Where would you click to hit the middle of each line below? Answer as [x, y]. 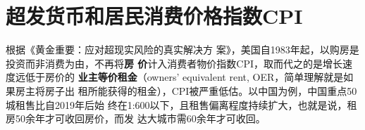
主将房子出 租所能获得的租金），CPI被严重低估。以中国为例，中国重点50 [191, 90]
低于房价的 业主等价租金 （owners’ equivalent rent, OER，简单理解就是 [184, 77]
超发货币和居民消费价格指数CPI [154, 16]
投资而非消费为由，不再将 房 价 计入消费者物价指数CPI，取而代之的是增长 [174, 63]
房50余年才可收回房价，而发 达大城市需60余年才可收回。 [136, 118]
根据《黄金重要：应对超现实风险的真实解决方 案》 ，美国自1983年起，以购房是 [182, 50]
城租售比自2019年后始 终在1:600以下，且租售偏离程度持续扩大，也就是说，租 [181, 104]
